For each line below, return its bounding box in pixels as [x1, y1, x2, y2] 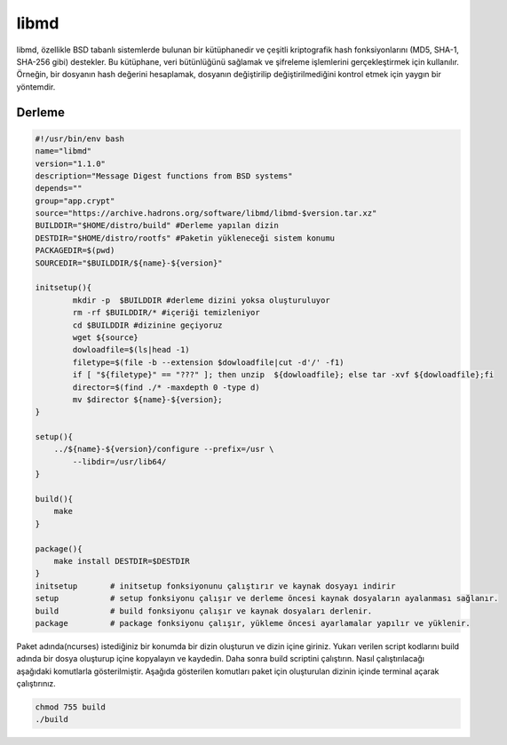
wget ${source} [72, 332, 139, 342]
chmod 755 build [35, 702, 107, 712]
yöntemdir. [16, 81, 56, 92]
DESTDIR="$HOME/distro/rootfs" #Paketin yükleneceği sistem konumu [35, 233, 336, 243]
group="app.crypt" [35, 195, 115, 206]
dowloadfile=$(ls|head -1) [72, 345, 190, 355]
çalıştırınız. [16, 678, 57, 689]
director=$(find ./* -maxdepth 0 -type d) [72, 382, 261, 392]
